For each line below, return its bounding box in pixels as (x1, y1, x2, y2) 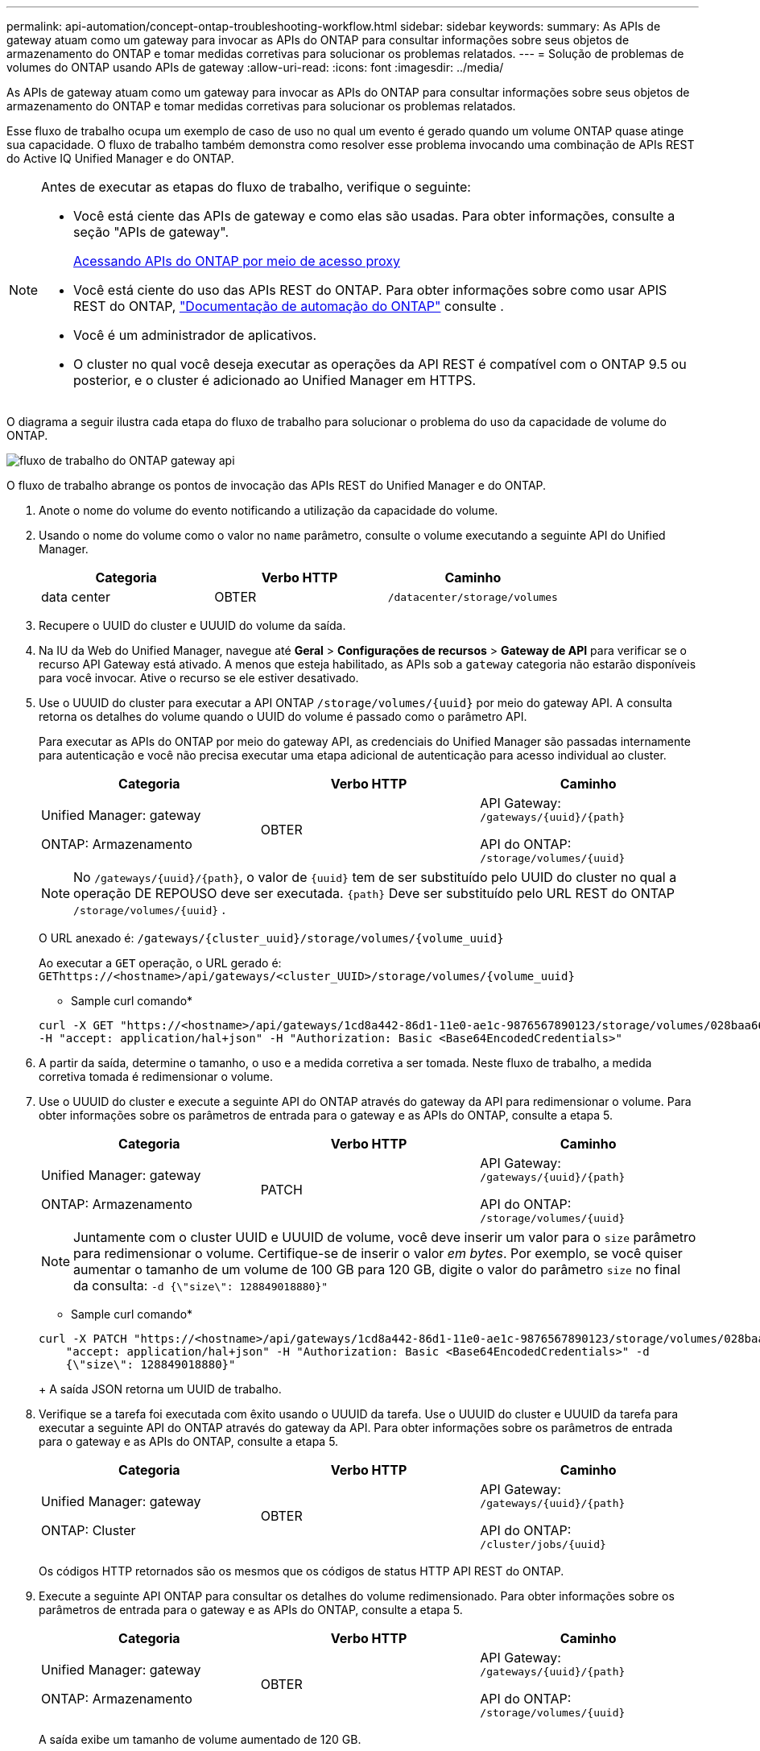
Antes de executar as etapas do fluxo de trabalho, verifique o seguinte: (41, 179, 471, 195)
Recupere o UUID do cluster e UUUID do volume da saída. (39, 619, 346, 632)
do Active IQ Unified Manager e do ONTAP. (6, 151, 234, 165)
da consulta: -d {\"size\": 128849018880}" (73, 1277, 328, 1294)
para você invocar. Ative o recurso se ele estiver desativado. (39, 671, 359, 685)
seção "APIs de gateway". (73, 224, 229, 240)
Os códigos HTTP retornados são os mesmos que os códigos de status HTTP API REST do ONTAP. (39, 1564, 564, 1578)
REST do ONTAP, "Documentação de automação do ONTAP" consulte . (73, 298, 504, 314)
